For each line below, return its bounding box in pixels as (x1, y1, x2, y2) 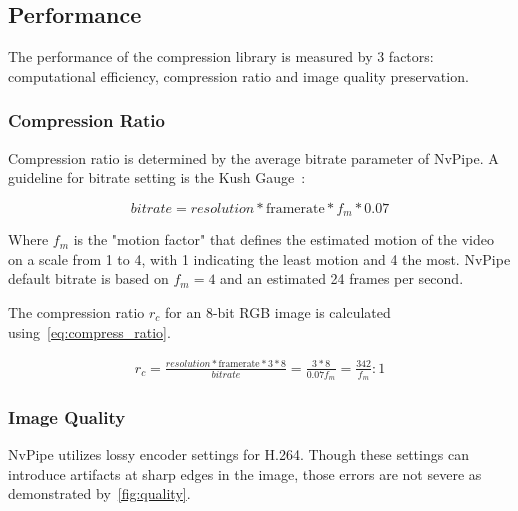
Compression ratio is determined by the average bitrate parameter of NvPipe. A (8, 147, 499, 168)
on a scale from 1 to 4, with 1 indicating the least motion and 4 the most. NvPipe (8, 248, 511, 269)
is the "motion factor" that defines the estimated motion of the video (73, 229, 494, 250)
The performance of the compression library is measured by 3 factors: (8, 46, 434, 67)
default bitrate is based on (8, 268, 169, 289)
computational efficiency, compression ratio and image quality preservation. (8, 65, 469, 86)
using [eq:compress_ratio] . (8, 321, 171, 342)
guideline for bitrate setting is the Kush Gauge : (8, 167, 306, 188)
